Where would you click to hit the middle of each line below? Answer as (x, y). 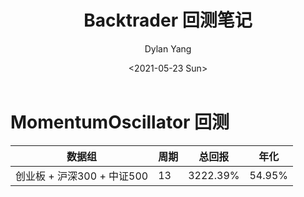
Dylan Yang (168, 48)
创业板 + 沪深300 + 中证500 (82, 176)
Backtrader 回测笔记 (168, 20)
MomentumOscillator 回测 (120, 122)
